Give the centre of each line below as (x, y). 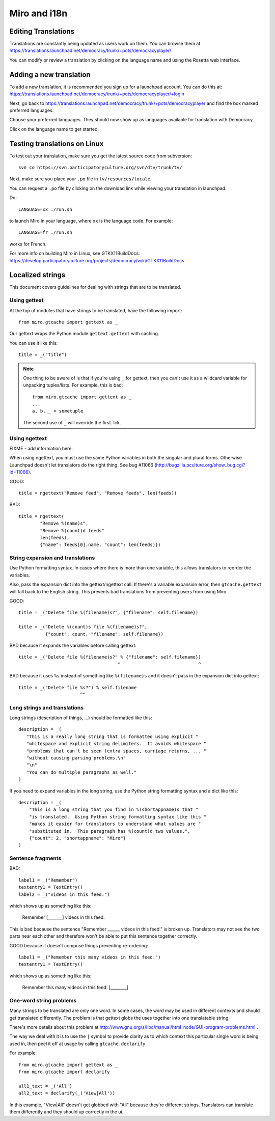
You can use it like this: (34, 343)
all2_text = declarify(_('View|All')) (67, 1093)
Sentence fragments (35, 858)
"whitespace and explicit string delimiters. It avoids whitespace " (116, 744)
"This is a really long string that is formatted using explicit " (112, 736)
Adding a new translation (50, 75)
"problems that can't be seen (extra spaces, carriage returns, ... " (116, 751)
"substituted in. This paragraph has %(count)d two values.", (109, 831)
